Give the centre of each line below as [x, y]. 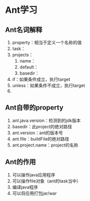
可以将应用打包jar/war [34, 193]
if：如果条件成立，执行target [41, 79]
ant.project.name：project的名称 [45, 145]
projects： [23, 55]
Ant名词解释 [24, 30]
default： [29, 67]
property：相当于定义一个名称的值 [47, 43]
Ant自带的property [34, 108]
